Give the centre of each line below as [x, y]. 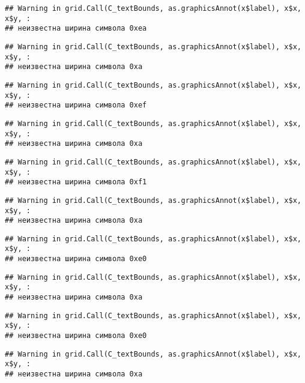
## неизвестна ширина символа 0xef [76, 105]
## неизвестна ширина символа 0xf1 [76, 182]
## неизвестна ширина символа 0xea [76, 29]
